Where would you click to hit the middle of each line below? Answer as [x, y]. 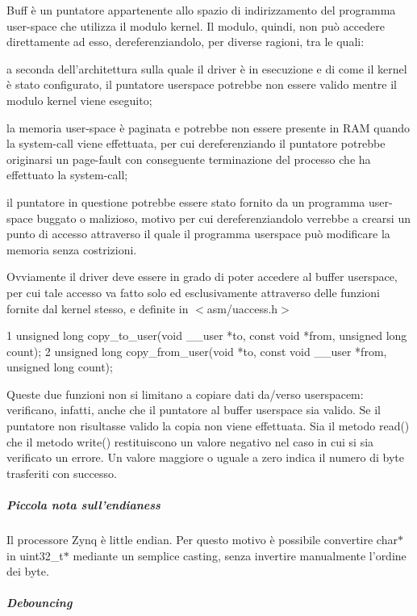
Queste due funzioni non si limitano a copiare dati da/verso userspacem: [185, 394]
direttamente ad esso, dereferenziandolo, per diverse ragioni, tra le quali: [186, 42]
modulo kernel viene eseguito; [79, 100]
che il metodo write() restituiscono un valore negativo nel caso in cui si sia [190, 441]
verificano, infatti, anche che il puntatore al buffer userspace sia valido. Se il [194, 410]
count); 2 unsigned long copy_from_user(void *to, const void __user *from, [197, 351]
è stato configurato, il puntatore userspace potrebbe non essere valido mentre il [202, 84]
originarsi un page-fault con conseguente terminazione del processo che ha [189, 159]
